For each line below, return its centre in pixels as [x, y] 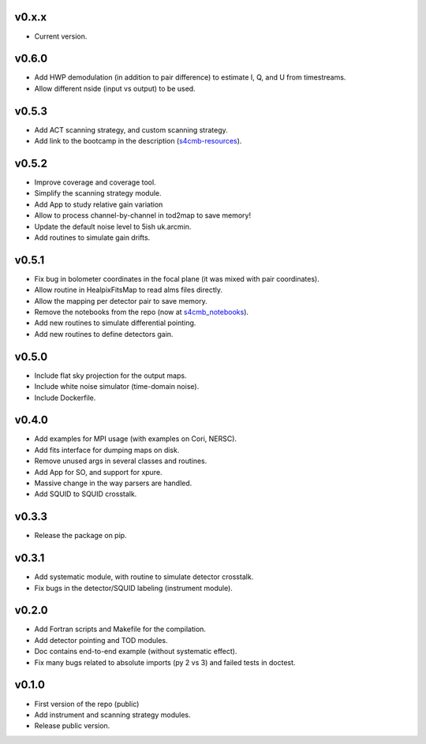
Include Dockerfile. [65, 398]
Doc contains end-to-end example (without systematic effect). [136, 652]
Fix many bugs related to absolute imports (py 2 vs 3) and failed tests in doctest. [165, 662]
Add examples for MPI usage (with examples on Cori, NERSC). [135, 439]
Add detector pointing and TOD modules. [101, 640]
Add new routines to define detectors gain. [104, 334]
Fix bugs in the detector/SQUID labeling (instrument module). [133, 588]
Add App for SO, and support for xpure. [98, 472]
